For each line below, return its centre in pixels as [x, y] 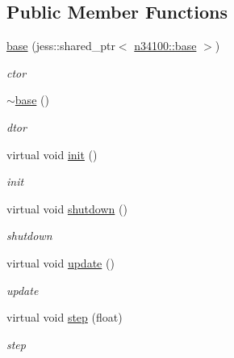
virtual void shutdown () [67, 208]
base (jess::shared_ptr [61, 46]
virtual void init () [52, 154]
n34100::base [165, 46]
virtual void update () [61, 262]
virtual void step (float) [65, 317]
